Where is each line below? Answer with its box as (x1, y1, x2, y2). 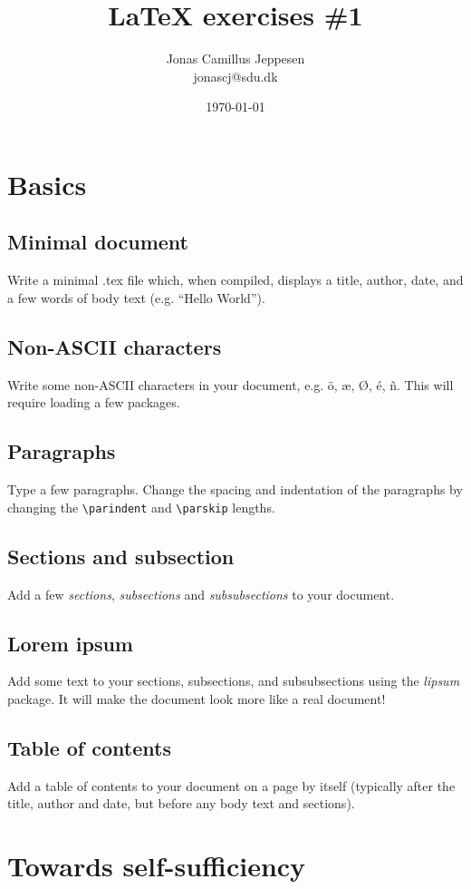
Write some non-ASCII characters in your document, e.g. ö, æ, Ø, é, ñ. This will (7, 375, 454, 394)
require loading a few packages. (7, 393, 180, 412)
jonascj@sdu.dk (193, 66, 278, 85)
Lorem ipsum (7, 629, 133, 657)
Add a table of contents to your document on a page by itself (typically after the (7, 776, 456, 795)
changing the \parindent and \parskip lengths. (7, 497, 275, 516)
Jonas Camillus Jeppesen (166, 49, 305, 68)
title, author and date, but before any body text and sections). (7, 794, 355, 813)
